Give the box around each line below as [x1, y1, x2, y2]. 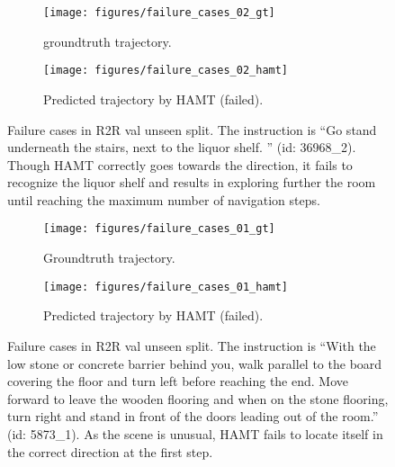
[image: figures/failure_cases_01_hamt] [43, 280, 289, 293]
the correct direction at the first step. [7, 442, 213, 461]
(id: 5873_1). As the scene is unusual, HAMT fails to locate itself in [7, 424, 383, 443]
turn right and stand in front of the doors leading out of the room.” [7, 407, 379, 426]
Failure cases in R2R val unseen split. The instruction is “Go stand [7, 120, 377, 139]
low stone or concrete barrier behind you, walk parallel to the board [7, 354, 382, 373]
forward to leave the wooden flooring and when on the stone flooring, [7, 389, 389, 408]
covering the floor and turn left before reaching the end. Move [7, 372, 348, 391]
